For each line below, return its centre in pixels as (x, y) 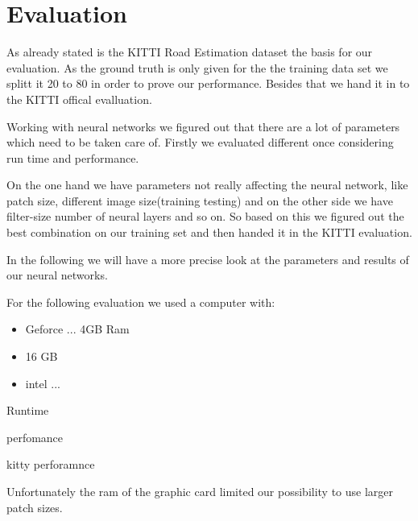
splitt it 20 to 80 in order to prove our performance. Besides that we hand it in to (208, 83)
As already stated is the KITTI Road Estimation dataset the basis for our (190, 52)
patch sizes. (35, 507)
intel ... (43, 383)
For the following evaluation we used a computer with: (141, 302)
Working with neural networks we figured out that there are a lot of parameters (203, 126)
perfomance (35, 437)
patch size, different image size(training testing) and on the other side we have (200, 200)
